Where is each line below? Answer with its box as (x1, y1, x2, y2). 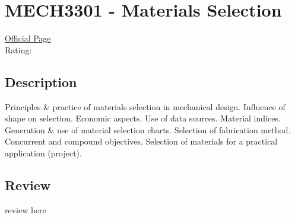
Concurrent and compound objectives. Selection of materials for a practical (5, 135, 278, 148)
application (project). (5, 146, 82, 159)
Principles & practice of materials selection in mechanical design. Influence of (5, 100, 286, 113)
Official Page (5, 32, 51, 44)
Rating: (5, 43, 32, 56)
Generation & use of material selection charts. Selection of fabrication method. (5, 123, 291, 136)
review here (5, 203, 46, 216)
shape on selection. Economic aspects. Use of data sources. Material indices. (5, 112, 281, 124)
